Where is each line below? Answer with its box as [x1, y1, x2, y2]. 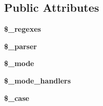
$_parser [4, 40, 37, 51]
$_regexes [4, 24, 41, 34]
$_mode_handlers [4, 75, 71, 86]
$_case [4, 92, 29, 103]
